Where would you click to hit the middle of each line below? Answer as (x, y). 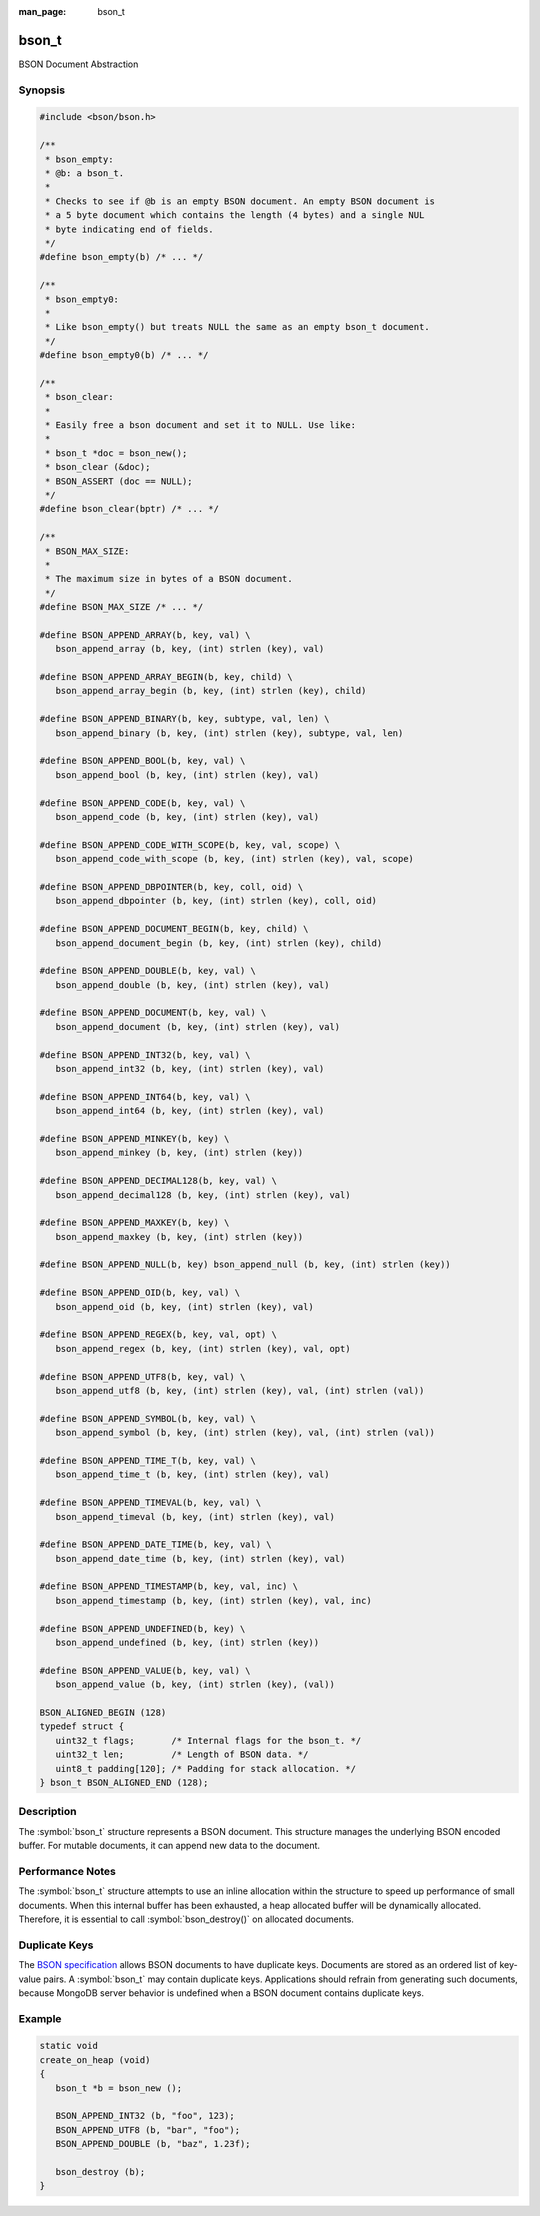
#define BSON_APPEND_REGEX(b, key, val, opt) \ (158, 1334)
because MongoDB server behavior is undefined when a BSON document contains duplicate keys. (221, 1992)
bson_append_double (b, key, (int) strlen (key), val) (192, 984)
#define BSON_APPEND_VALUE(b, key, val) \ (145, 1670)
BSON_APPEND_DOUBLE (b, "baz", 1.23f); (153, 2144)
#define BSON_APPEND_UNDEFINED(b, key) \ (142, 1628)
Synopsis (41, 90)
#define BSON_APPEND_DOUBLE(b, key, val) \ (148, 971)
